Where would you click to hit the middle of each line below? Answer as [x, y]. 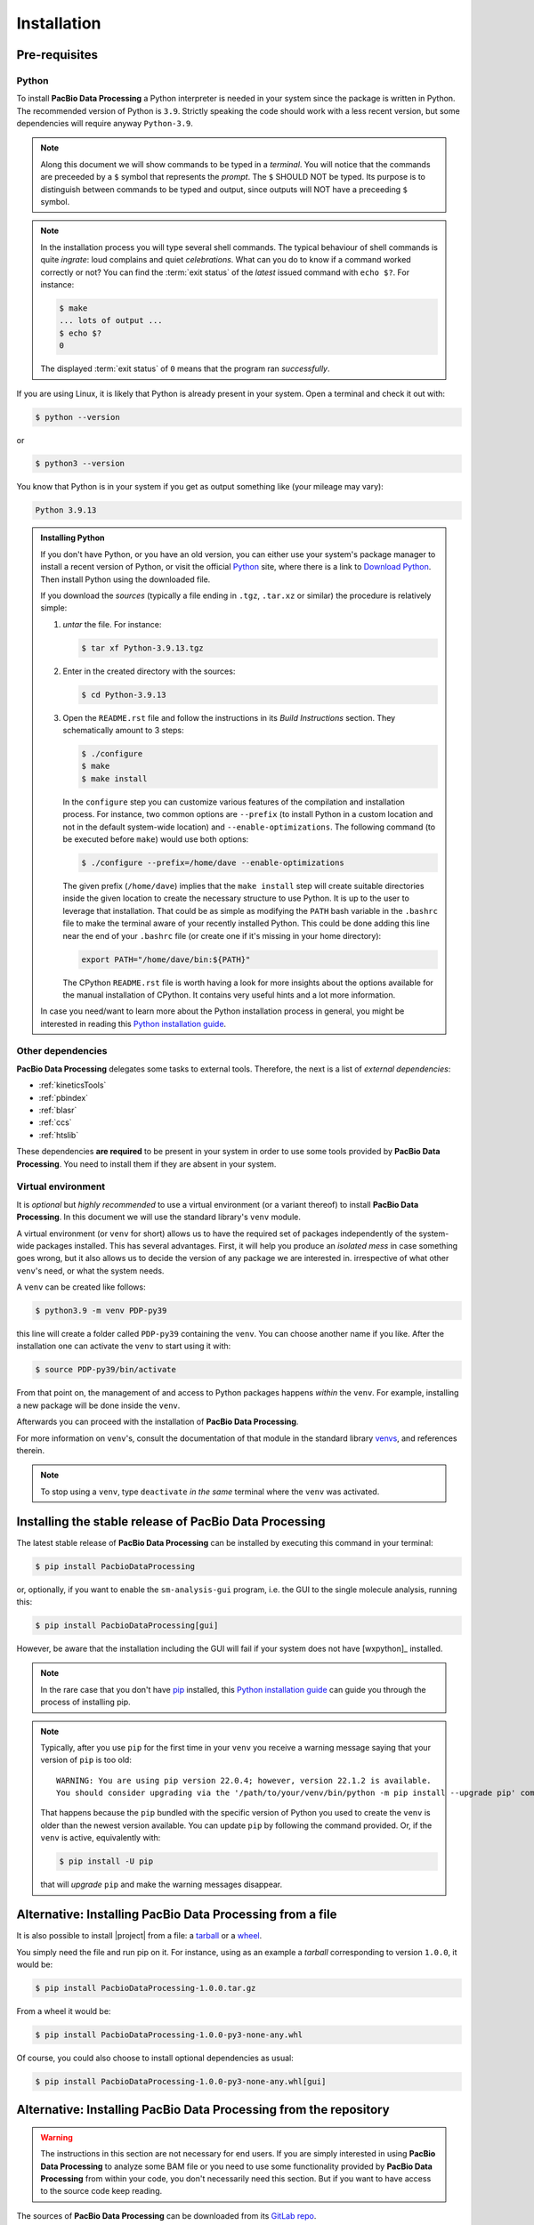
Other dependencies [62, 1051]
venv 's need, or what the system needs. [90, 1270]
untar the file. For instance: [112, 624]
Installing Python [73, 538]
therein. [30, 1450]
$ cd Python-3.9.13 [124, 695]
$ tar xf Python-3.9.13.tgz [142, 648]
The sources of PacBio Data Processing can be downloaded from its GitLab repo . [166, 2215]
